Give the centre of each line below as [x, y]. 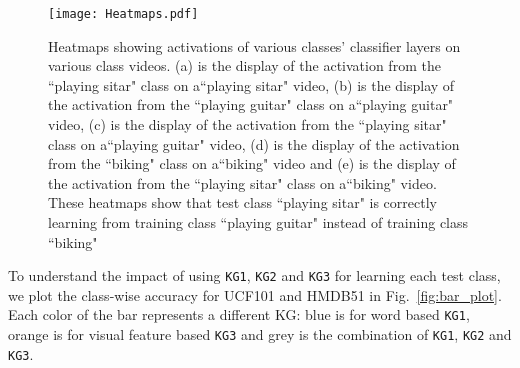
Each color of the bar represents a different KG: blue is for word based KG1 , [239, 314]
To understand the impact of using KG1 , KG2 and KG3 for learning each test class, [254, 275]
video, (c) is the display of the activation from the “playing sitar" [247, 124]
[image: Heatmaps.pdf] [123, 14]
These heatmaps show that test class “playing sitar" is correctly [242, 202]
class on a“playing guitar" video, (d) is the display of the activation [254, 143]
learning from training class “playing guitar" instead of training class [258, 222]
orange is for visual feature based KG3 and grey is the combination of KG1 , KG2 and [260, 334]
